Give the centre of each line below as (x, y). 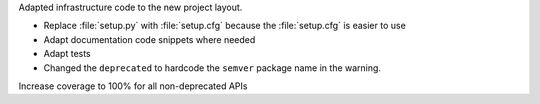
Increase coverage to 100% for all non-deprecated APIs (133, 86)
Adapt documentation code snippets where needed (149, 39)
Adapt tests (67, 54)
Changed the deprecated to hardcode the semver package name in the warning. (212, 67)
